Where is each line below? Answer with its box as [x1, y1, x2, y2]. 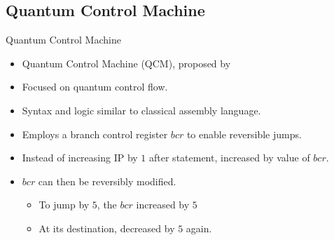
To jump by [39, 197, 90, 212]
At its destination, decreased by [39, 220, 175, 235]
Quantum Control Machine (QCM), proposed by [22, 55, 231, 70]
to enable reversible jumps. [186, 126, 302, 141]
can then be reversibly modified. [38, 173, 176, 188]
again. [186, 220, 212, 235]
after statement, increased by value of [149, 150, 310, 165]
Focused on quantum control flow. [22, 79, 168, 94]
